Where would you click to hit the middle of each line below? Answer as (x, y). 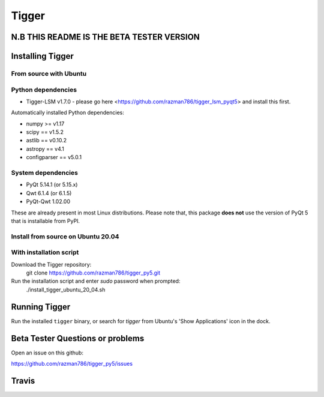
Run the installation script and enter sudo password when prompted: (96, 281)
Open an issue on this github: (47, 353)
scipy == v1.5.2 (45, 132)
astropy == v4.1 (45, 149)
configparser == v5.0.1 (54, 157)
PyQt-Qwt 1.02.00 (48, 202)
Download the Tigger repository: (51, 264)
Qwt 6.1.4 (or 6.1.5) (49, 193)
